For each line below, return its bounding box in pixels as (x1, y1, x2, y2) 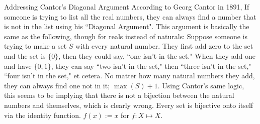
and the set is (4, 50, 46, 61)
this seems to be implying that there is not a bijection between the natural (4, 90, 234, 100)
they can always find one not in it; (4, 80, 110, 90)
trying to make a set (4, 41, 67, 51)
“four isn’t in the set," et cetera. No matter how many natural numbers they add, (4, 70, 255, 81)
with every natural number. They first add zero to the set (75, 41, 253, 51)
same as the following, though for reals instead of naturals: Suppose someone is (4, 31, 248, 41)
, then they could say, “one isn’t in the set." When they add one (58, 50, 255, 61)
